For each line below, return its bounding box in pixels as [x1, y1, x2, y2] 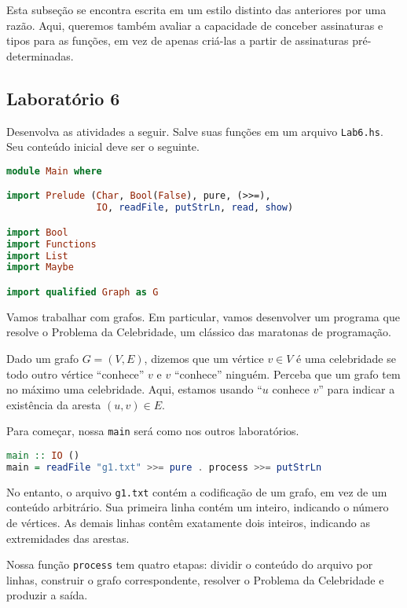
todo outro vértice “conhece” [6, 365, 145, 382]
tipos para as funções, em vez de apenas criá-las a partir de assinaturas [6, 32, 349, 49]
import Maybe [6, 262, 74, 273]
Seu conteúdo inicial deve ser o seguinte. [6, 138, 200, 155]
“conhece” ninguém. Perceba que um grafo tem [174, 365, 401, 382]
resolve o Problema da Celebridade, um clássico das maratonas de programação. [6, 324, 391, 340]
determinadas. [6, 47, 74, 64]
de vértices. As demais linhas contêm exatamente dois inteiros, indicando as [6, 515, 370, 531]
